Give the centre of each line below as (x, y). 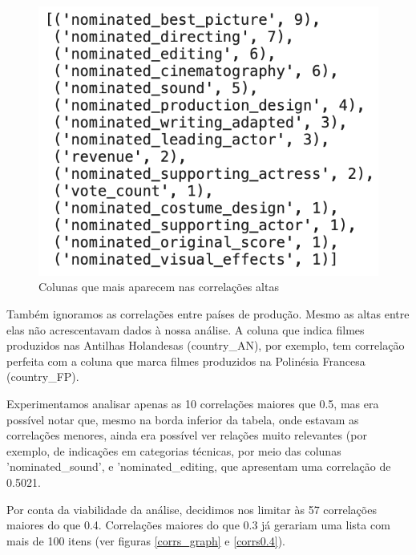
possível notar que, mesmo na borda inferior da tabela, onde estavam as (183, 419)
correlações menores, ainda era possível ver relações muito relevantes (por (187, 435)
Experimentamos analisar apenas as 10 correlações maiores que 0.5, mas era (193, 403)
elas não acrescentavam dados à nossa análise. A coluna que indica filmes (186, 329)
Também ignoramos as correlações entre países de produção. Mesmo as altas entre (208, 313)
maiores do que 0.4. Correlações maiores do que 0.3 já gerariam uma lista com (198, 525)
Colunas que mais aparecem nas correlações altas (159, 287)
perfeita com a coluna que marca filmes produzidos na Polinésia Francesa (186, 361)
